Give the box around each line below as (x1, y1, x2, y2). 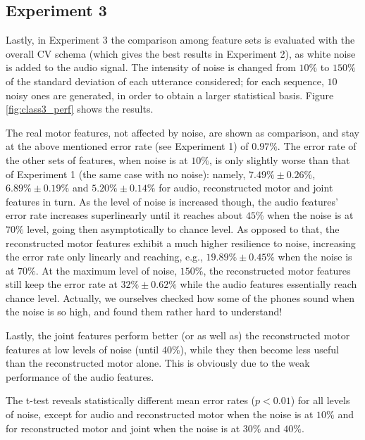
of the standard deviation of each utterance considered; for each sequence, (6, 73, 324, 88)
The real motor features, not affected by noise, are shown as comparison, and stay (6, 125, 359, 139)
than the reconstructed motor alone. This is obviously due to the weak (6, 356, 310, 370)
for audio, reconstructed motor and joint (159, 180, 333, 195)
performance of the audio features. (6, 369, 154, 384)
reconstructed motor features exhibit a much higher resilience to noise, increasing (6, 235, 356, 250)
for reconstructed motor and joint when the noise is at (6, 420, 240, 435)
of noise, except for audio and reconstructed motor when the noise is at (6, 407, 314, 422)
